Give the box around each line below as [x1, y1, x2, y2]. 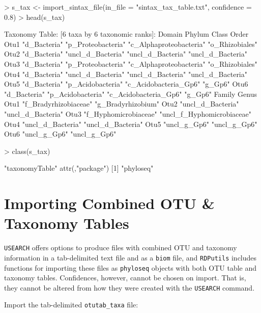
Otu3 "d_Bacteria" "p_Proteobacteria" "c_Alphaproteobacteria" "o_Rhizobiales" [4, 58, 257, 69]
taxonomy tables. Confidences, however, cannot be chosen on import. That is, [4, 272, 246, 283]
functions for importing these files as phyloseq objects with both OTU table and [4, 262, 257, 273]
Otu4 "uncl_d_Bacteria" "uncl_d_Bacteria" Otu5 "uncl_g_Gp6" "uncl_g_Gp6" [4, 118, 257, 129]
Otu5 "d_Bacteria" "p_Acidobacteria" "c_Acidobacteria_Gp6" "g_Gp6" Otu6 [4, 79, 248, 89]
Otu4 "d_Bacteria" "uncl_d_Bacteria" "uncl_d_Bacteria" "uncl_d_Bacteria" [4, 68, 247, 79]
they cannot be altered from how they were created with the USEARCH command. [4, 282, 255, 293]
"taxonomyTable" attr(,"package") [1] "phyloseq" [4, 163, 154, 173]
